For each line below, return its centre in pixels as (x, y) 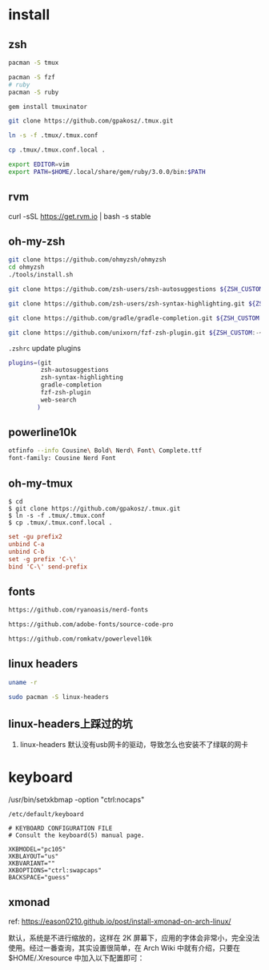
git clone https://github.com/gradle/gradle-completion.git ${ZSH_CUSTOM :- (137, 318)
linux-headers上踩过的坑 (71, 723)
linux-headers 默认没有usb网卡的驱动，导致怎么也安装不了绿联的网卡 (134, 745)
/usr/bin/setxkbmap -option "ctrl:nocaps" (76, 800)
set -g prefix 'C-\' (43, 559)
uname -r (23, 682)
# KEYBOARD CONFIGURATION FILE (60, 829)
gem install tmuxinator (48, 107)
